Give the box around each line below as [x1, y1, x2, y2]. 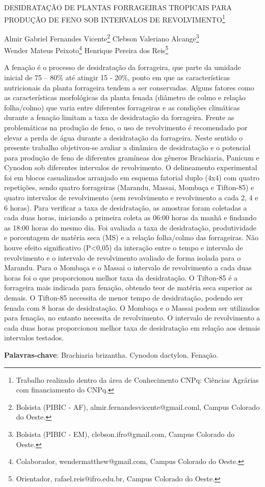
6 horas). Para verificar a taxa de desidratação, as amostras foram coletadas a [4, 202, 247, 213]
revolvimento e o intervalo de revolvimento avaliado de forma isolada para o [4, 252, 241, 263]
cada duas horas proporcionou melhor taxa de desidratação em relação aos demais [4, 322, 260, 333]
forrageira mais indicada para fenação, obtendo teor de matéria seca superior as [4, 282, 253, 293]
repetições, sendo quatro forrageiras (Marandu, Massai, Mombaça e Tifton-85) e [4, 182, 254, 193]
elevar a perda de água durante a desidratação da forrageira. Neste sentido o [4, 132, 243, 143]
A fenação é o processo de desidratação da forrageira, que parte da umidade [4, 62, 241, 73]
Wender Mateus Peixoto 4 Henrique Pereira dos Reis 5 [4, 43, 169, 55]
